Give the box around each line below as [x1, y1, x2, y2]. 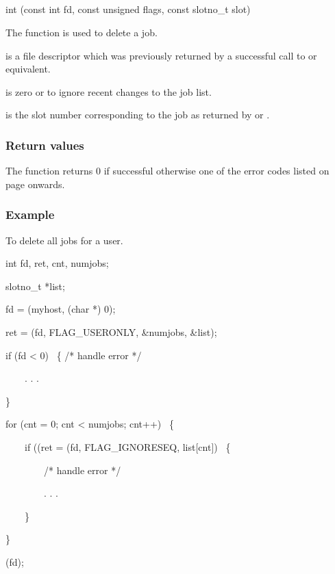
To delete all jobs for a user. [5, 233, 123, 247]
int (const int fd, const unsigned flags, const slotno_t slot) [5, 2, 251, 16]
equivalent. [5, 62, 51, 76]
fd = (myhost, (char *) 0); [5, 302, 116, 316]
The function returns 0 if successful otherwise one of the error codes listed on [5, 164, 330, 178]
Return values [5, 136, 84, 153]
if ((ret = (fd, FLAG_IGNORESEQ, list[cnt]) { [24, 439, 231, 454]
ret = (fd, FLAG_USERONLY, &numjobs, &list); [5, 324, 217, 339]
